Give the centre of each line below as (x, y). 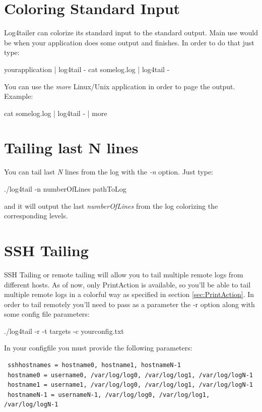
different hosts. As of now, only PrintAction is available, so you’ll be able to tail (127, 284)
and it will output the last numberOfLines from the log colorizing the (111, 205)
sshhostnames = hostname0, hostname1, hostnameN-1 (94, 365)
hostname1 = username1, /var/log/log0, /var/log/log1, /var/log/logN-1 (130, 385)
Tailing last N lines (71, 148)
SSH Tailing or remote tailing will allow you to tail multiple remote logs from (124, 274)
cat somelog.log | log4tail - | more (56, 113)
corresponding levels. (36, 216)
